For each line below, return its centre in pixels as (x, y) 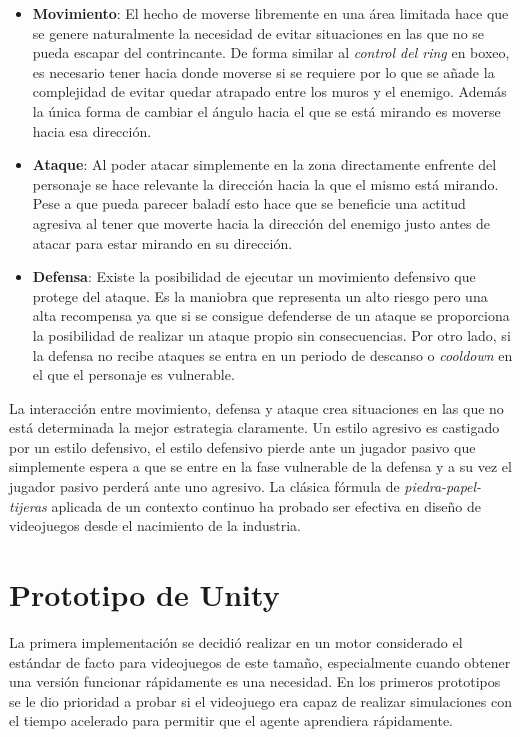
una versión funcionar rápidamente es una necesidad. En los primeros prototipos (255, 681)
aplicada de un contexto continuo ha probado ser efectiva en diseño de (266, 505)
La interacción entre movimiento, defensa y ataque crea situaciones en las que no (256, 407)
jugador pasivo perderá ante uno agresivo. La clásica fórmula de (204, 486)
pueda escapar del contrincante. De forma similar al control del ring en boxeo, (271, 52)
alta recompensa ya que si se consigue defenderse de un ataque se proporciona (271, 315)
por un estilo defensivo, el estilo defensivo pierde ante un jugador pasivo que (242, 446)
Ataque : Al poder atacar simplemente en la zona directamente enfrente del (264, 164)
